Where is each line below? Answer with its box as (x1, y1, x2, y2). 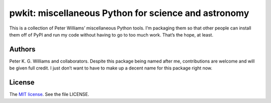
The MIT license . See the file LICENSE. (9, 91, 90, 97)
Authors (9, 45, 36, 53)
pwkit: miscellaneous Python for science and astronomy (9, 7, 249, 18)
